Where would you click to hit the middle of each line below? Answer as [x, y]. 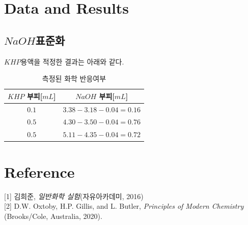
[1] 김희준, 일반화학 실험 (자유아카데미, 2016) [74, 196]
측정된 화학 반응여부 [74, 78]
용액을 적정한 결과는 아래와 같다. [72, 61]
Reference [39, 171]
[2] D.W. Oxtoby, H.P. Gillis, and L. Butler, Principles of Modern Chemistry [124, 206]
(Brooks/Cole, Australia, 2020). [53, 216]
